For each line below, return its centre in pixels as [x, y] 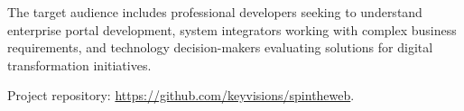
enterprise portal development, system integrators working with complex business [232, 29]
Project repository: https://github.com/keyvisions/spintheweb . [181, 95]
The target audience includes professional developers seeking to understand [215, 12]
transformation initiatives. [79, 65]
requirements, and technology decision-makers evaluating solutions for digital [220, 47]
